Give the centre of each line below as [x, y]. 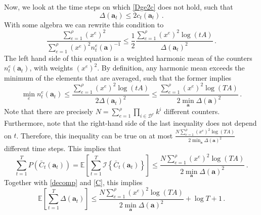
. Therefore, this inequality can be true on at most [95, 135]
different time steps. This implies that [63, 148]
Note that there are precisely [49, 111]
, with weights [51, 68]
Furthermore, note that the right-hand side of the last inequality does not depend [130, 123]
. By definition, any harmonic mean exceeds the [171, 68]
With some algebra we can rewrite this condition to [84, 24]
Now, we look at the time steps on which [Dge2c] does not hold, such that [119, 7]
